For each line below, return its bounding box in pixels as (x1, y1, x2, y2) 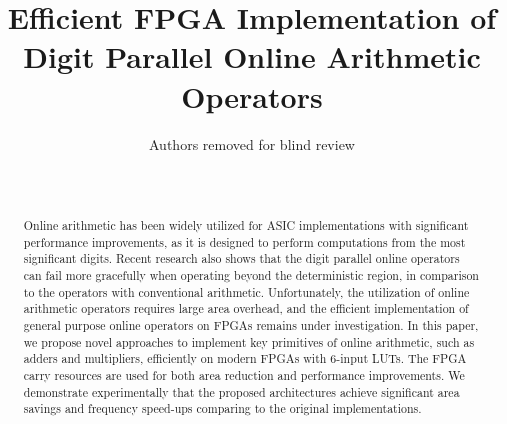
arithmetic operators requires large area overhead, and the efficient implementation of (23, 300, 469, 317)
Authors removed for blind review (149, 133, 355, 154)
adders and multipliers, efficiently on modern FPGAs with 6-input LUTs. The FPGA (23, 350, 467, 367)
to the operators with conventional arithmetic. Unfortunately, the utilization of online (23, 283, 470, 300)
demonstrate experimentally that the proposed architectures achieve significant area (23, 383, 460, 400)
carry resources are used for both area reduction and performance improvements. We (23, 366, 465, 383)
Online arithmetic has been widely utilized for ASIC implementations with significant (23, 217, 469, 234)
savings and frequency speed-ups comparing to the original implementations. (23, 400, 422, 417)
